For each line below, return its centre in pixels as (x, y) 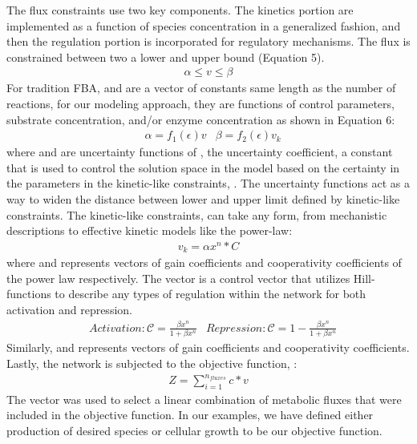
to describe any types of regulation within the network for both (211, 294)
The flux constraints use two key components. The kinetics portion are (180, 10)
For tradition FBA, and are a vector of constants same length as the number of (201, 88)
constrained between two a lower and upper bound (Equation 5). (166, 57)
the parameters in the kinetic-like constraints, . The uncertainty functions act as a (208, 183)
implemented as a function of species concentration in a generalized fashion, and (204, 25)
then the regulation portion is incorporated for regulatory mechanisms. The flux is (208, 41)
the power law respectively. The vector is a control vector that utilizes (178, 278)
